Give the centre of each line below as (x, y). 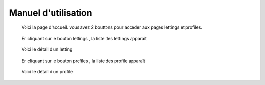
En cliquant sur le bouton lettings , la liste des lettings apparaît (84, 38)
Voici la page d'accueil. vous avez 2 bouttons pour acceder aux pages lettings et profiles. (112, 27)
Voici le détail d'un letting (47, 49)
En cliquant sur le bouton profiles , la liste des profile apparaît (83, 61)
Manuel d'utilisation (51, 13)
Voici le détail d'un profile (47, 72)
